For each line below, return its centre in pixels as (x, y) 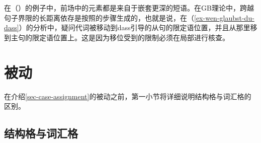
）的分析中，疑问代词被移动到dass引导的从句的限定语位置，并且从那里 (135, 27)
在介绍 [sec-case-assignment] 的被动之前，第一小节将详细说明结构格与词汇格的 (128, 96)
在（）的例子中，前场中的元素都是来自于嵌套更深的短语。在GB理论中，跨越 (129, 8)
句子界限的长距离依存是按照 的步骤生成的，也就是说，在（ (99, 17)
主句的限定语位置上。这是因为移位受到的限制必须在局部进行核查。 (120, 37)
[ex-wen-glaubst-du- (224, 17)
